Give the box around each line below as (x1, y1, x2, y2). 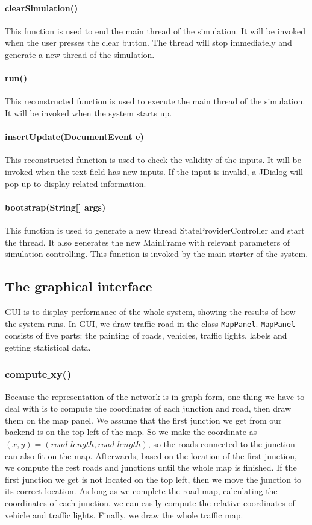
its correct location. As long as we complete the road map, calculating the (5, 485, 278, 497)
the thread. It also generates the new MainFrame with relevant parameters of (5, 235, 290, 248)
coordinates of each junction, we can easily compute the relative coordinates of (5, 496, 295, 509)
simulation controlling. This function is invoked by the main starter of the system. (5, 247, 308, 260)
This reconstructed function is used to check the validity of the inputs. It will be (5, 153, 302, 166)
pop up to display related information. (5, 177, 146, 189)
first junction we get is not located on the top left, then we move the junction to (5, 472, 302, 485)
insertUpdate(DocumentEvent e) (5, 130, 144, 143)
